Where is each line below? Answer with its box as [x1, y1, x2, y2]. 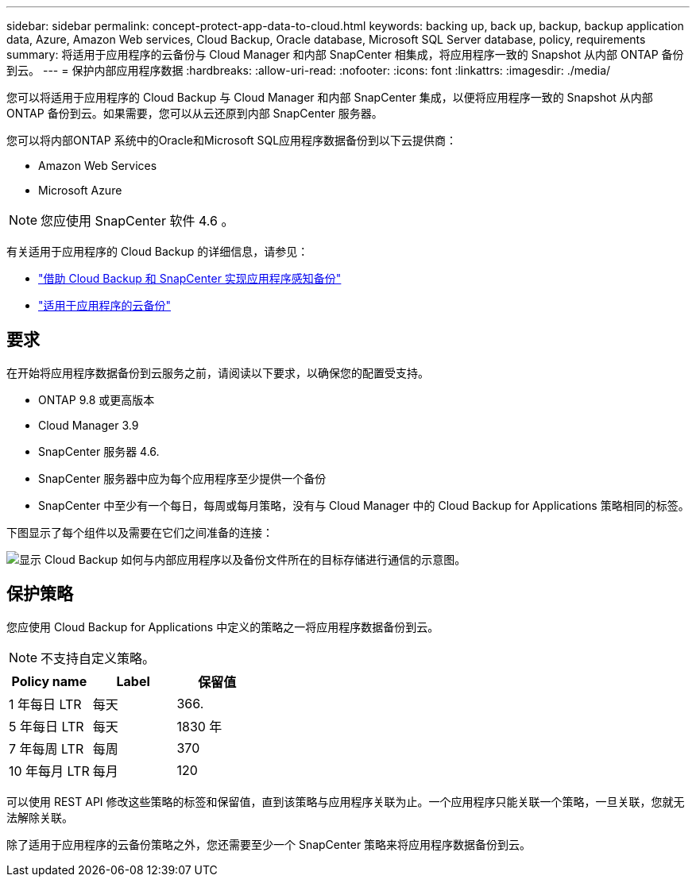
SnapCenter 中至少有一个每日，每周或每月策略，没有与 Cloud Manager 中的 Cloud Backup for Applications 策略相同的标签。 [38, 498, 690, 512]
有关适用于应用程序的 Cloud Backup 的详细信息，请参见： [6, 245, 309, 258]
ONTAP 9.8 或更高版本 [38, 392, 155, 407]
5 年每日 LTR [9, 718, 84, 735]
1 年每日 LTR [9, 696, 82, 712]
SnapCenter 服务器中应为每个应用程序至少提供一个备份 [38, 471, 327, 485]
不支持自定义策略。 [41, 650, 156, 666]
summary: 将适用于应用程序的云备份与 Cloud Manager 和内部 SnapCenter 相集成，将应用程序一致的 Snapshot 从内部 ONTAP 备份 [6, 48, 684, 61]
